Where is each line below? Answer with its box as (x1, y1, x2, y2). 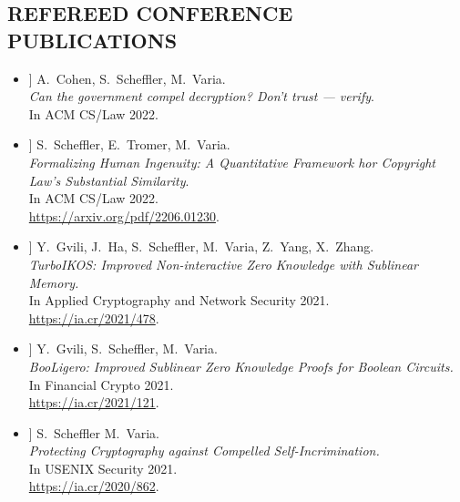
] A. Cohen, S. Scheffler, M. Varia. (28, 68, 226, 87)
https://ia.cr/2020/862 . (28, 476, 159, 496)
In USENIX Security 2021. (28, 458, 178, 477)
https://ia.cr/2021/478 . (28, 308, 159, 327)
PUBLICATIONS (7, 26, 178, 54)
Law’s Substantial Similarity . (28, 170, 189, 190)
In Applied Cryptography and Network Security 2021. (28, 291, 330, 310)
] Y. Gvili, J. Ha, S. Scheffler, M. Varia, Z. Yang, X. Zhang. (28, 237, 374, 256)
